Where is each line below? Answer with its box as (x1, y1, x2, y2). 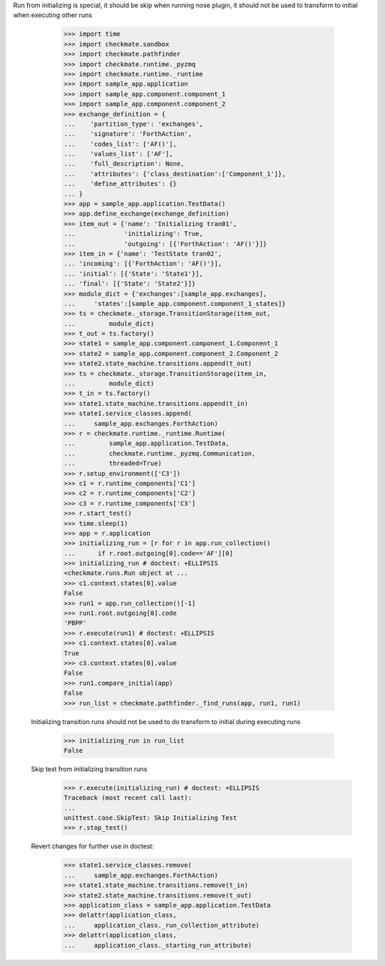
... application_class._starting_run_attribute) (63, 941, 252, 949)
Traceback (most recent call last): (63, 794, 192, 802)
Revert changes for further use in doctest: (31, 842, 155, 850)
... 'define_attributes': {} (63, 180, 178, 188)
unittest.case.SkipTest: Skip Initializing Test (63, 814, 237, 822)
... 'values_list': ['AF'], (63, 150, 174, 158)
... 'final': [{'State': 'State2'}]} (63, 280, 196, 288)
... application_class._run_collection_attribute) (63, 921, 260, 929)
